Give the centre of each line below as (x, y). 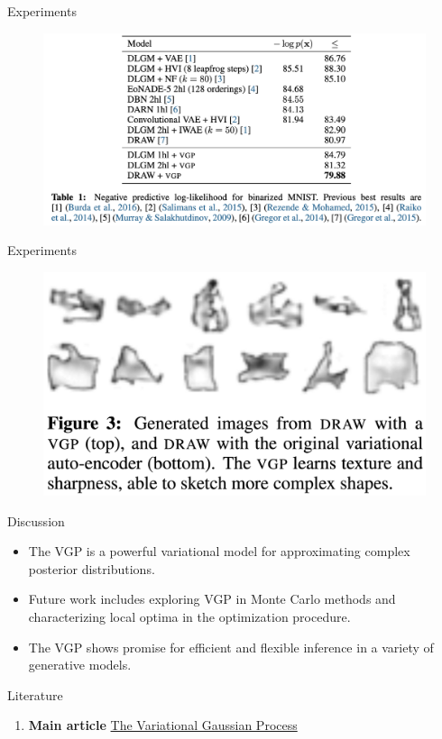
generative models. (80, 665)
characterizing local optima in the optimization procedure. (189, 616)
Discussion (36, 520)
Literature (35, 694)
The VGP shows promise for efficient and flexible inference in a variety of (231, 647)
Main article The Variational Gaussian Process (163, 725)
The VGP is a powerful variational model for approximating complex (219, 551)
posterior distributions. (92, 568)
